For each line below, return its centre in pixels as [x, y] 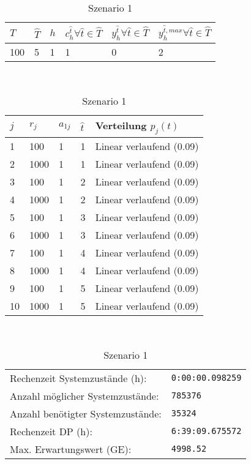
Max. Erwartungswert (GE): [71, 449]
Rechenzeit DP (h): [51, 431]
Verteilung [121, 125]
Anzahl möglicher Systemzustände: [84, 395]
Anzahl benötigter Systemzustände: [86, 413]
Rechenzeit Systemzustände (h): [78, 378]
